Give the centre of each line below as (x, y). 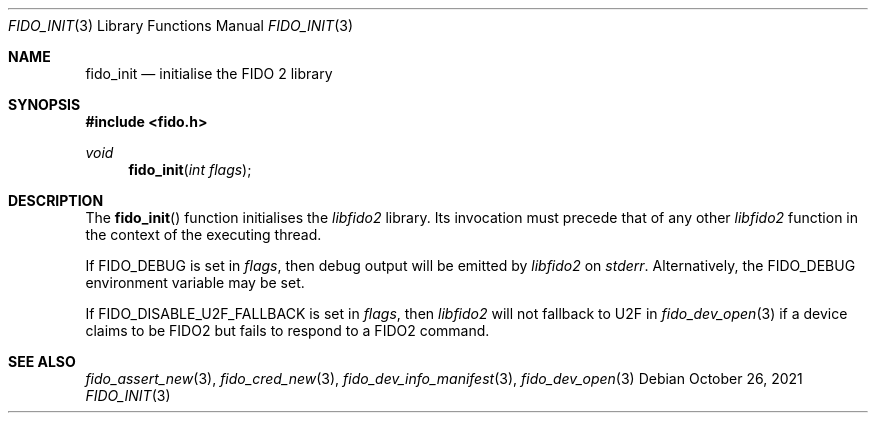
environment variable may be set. (195, 282)
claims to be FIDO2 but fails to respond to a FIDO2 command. (287, 330)
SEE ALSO (42, 361)
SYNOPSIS (44, 104)
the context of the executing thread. (203, 234)
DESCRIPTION (56, 200)
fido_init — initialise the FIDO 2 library (209, 73)
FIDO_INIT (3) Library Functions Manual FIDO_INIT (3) (181, 25)
